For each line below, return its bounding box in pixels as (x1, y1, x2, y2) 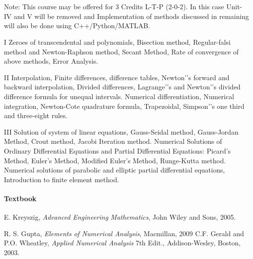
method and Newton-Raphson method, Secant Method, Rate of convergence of (4, 46, 239, 56)
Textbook (4, 193, 37, 203)
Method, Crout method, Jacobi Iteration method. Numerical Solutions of (4, 136, 222, 146)
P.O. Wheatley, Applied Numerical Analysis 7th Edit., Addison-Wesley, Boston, (4, 238, 241, 248)
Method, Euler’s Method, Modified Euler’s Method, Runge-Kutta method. (4, 155, 226, 165)
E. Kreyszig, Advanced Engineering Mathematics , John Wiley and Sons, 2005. (4, 212, 236, 222)
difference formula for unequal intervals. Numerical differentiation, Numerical (4, 91, 234, 101)
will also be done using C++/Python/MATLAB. (4, 20, 150, 31)
